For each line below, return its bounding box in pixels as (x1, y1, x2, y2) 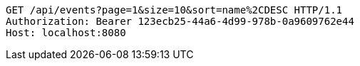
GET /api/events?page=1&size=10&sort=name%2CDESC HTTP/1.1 (6, 4, 343, 16)
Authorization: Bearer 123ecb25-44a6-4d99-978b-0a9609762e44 (6, 16, 354, 27)
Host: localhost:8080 (6, 27, 126, 38)
